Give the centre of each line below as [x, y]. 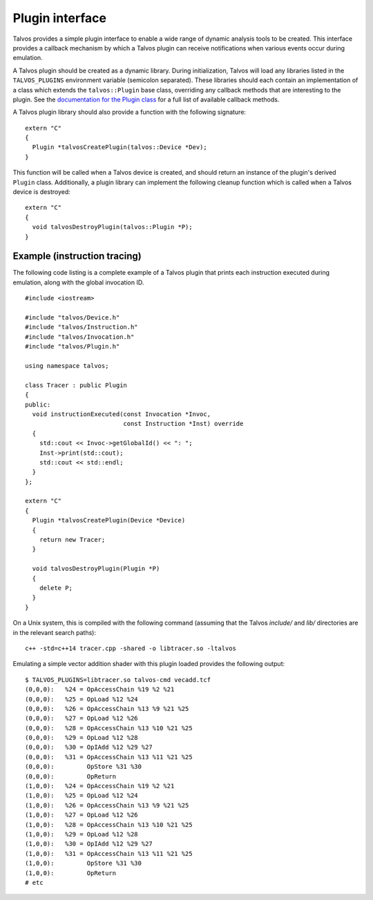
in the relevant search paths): [55, 632]
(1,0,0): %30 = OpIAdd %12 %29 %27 [89, 844]
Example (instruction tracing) [77, 256]
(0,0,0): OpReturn [71, 776]
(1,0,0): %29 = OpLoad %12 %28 [82, 834]
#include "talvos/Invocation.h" [80, 337]
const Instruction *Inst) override [183, 424]
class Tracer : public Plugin [76, 385]
